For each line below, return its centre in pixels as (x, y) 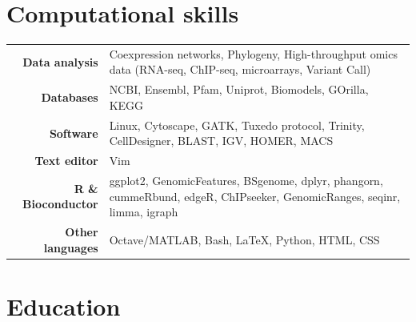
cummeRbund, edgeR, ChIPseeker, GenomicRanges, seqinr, (255, 196)
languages (71, 247)
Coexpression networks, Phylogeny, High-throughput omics (253, 53)
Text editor (66, 161)
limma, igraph (144, 212)
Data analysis (60, 61)
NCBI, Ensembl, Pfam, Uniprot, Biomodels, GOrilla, (239, 89)
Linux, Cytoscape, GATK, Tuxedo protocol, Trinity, (237, 125)
